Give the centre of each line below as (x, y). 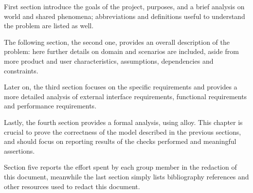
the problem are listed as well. (49, 26)
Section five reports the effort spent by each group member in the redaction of (120, 167)
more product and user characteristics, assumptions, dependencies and (109, 61)
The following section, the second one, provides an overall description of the (117, 42)
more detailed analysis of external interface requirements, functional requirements (126, 96)
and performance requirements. (50, 106)
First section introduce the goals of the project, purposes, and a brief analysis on (124, 6)
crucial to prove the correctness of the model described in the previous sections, (123, 132)
